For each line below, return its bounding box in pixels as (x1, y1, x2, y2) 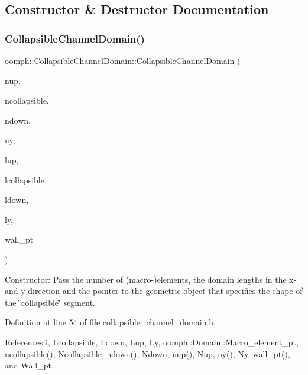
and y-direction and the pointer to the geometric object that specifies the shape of (5, 285, 303, 297)
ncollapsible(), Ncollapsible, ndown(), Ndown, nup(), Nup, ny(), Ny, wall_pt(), (5, 347, 290, 360)
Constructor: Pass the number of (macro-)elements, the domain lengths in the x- (5, 273, 297, 285)
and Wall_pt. (5, 359, 54, 371)
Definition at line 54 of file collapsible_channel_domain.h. (5, 316, 216, 328)
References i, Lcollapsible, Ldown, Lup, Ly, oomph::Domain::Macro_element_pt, (5, 335, 299, 348)
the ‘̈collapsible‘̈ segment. (5, 296, 95, 308)
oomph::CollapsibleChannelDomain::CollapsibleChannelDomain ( (5, 54, 241, 66)
